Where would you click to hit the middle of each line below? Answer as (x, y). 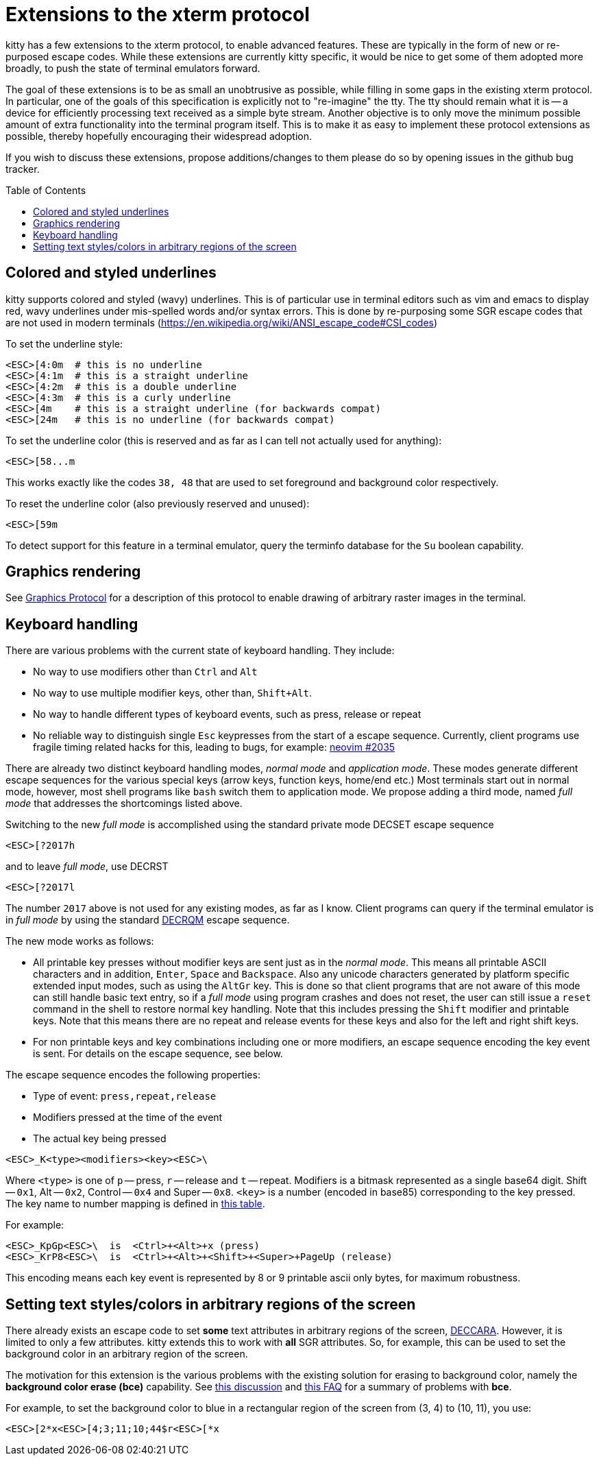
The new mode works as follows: (80, 941)
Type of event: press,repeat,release (125, 1096)
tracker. (23, 169)
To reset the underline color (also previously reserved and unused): (158, 503)
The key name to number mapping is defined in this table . (135, 1204)
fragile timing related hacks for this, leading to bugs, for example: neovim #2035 (214, 747)
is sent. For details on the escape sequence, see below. (158, 1054)
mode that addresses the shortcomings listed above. (124, 804)
